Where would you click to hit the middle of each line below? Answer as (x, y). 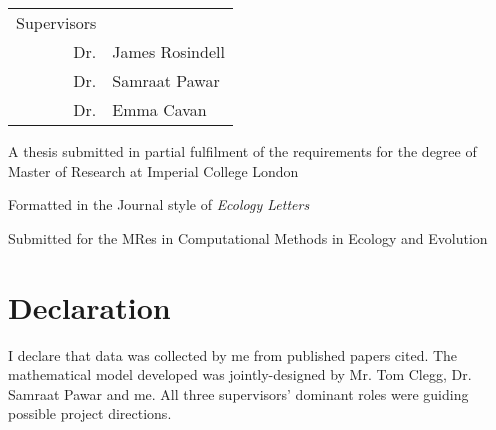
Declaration (89, 306)
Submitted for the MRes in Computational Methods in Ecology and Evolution (248, 237)
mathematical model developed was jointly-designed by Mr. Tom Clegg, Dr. (240, 374)
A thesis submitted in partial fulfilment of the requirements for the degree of (242, 151)
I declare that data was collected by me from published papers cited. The (233, 354)
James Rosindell (168, 51)
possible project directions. (90, 413)
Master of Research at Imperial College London (153, 170)
